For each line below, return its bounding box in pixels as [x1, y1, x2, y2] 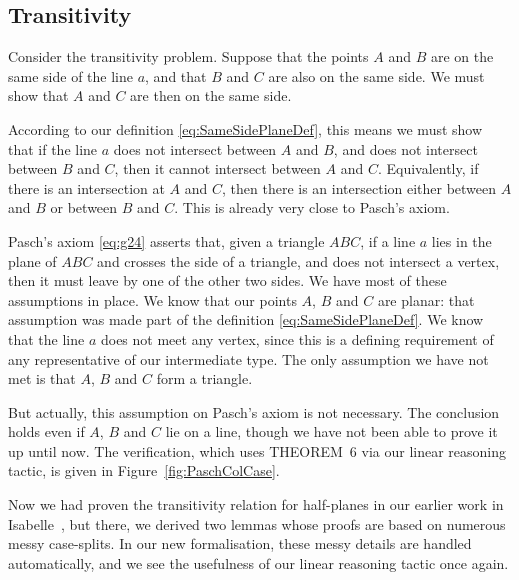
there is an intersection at [8, 177, 165, 198]
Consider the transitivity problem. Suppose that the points [8, 46, 369, 67]
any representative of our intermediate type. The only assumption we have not [8, 348, 489, 369]
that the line [8, 328, 85, 349]
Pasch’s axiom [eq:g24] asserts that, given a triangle [8, 230, 325, 251]
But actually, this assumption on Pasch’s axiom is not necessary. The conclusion [8, 401, 500, 422]
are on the [430, 46, 494, 67]
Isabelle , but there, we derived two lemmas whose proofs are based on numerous [8, 513, 506, 534]
